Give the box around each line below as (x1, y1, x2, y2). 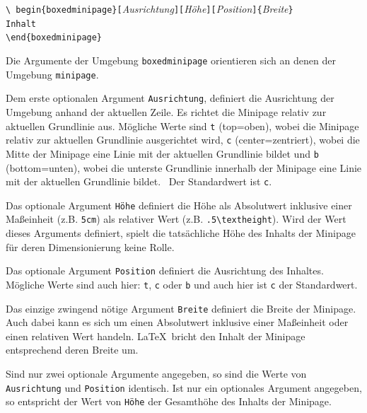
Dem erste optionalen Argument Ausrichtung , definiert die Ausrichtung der (6, 91, 334, 105)
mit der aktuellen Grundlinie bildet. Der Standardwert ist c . (6, 174, 272, 189)
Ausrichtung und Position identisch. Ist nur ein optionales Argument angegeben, (6, 380, 362, 395)
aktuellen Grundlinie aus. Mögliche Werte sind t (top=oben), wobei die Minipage (6, 118, 359, 133)
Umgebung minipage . (6, 66, 99, 81)
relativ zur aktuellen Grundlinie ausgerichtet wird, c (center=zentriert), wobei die (6, 132, 360, 147)
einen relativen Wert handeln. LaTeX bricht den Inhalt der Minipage (6, 328, 305, 343)
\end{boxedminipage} (6, 33, 103, 43)
